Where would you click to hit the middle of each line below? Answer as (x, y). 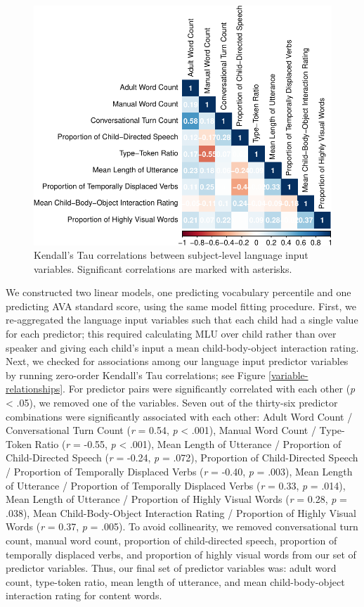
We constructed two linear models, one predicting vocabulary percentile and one (178, 292)
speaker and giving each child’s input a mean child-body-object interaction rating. (182, 347)
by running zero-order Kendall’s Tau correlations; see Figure (136, 375)
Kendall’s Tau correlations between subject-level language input (171, 255)
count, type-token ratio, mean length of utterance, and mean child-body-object (175, 581)
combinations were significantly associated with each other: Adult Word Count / (179, 416)
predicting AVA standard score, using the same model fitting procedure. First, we (181, 306)
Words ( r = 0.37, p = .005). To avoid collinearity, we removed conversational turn (182, 526)
